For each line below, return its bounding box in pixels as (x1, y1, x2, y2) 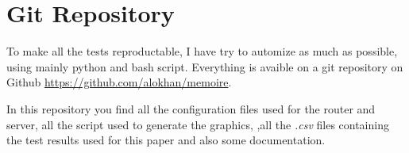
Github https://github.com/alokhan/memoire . (6, 74, 232, 90)
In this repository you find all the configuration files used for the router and (6, 100, 376, 117)
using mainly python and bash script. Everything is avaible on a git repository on (6, 58, 403, 75)
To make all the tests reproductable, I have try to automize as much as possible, (6, 43, 398, 59)
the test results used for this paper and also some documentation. (6, 132, 326, 148)
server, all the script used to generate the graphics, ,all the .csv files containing (6, 116, 389, 132)
